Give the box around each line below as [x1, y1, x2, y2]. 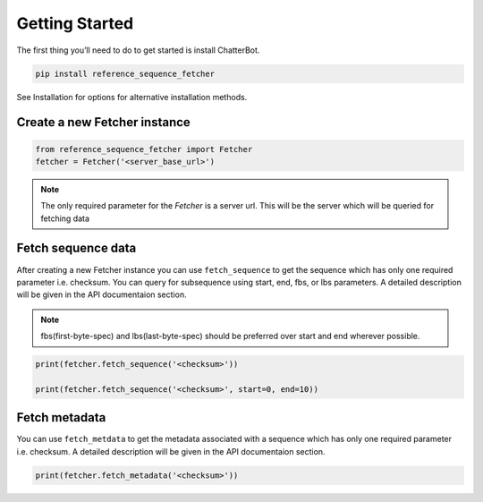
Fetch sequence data [16, 241, 137, 256]
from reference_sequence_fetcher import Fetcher [35, 144, 253, 154]
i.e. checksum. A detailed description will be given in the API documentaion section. [16, 446, 326, 456]
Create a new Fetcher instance [16, 115, 191, 130]
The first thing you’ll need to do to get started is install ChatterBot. [16, 45, 260, 55]
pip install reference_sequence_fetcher [35, 68, 215, 79]
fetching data [40, 213, 89, 224]
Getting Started [16, 13, 134, 33]
